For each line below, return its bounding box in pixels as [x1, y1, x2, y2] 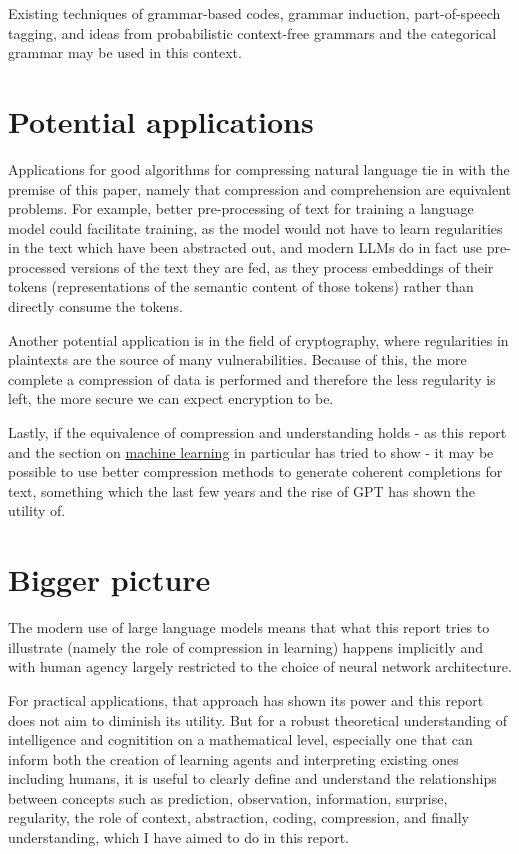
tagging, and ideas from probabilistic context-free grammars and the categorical [8, 22, 497, 43]
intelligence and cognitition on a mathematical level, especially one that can [8, 729, 473, 750]
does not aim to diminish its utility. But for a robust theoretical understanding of [8, 709, 507, 730]
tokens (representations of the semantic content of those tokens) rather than [8, 276, 474, 297]
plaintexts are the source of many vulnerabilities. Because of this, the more [8, 349, 467, 370]
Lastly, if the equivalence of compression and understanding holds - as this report [8, 422, 507, 443]
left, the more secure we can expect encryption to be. [8, 388, 334, 409]
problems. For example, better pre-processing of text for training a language [8, 198, 474, 219]
